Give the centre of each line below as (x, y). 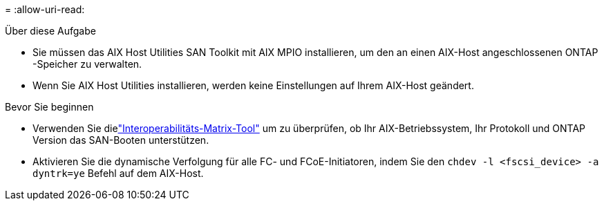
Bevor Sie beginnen (49, 107)
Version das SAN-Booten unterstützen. (121, 140)
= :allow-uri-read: (45, 9)
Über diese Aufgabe (50, 31)
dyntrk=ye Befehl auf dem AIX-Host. (118, 173)
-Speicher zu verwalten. (87, 64)
